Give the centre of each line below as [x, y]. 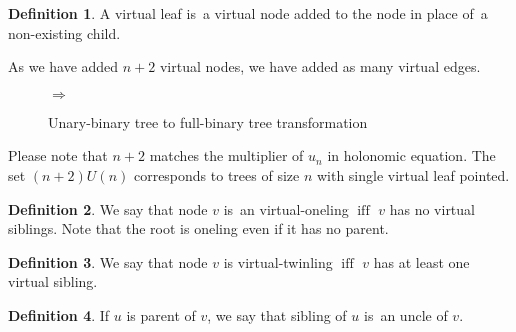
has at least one [421, 261]
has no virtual [432, 208]
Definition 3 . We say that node [108, 261]
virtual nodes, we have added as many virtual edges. [320, 66]
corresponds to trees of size [216, 174]
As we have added [63, 66]
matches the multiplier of [226, 155]
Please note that [58, 155]
